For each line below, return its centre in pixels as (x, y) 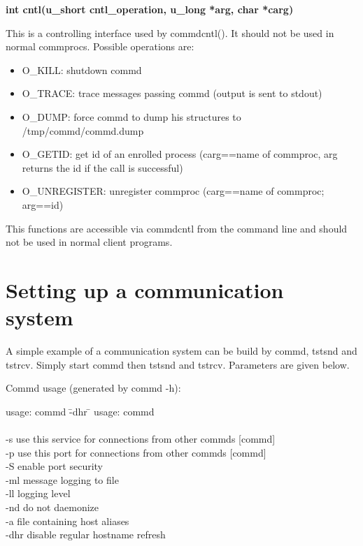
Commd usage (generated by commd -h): (93, 388)
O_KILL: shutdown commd (82, 69)
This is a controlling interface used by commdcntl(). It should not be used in (170, 32)
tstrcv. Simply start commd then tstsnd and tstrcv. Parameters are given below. (178, 364)
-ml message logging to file (62, 479)
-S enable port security (54, 466)
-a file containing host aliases (67, 521)
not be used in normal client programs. (89, 242)
